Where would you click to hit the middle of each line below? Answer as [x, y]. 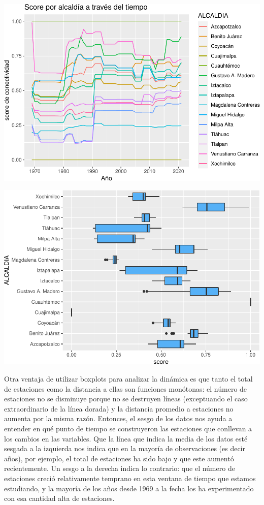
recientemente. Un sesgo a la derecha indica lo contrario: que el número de [120, 468]
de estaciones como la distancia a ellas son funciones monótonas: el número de [126, 388]
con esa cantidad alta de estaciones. [59, 498]
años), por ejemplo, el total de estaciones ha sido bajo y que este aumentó [119, 458]
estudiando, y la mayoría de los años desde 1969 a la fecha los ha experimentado [129, 488]
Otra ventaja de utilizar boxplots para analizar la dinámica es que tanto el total [128, 378]
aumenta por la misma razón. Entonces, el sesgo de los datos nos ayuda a [118, 418]
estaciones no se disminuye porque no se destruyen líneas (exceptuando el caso [126, 399]
